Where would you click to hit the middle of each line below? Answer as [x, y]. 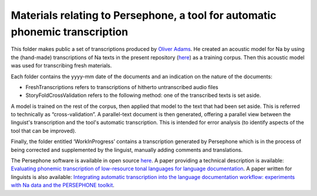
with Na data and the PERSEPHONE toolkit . [63, 185]
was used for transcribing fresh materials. [61, 66]
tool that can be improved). [43, 131]
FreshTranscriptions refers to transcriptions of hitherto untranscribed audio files [122, 87]
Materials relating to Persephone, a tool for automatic [144, 15]
